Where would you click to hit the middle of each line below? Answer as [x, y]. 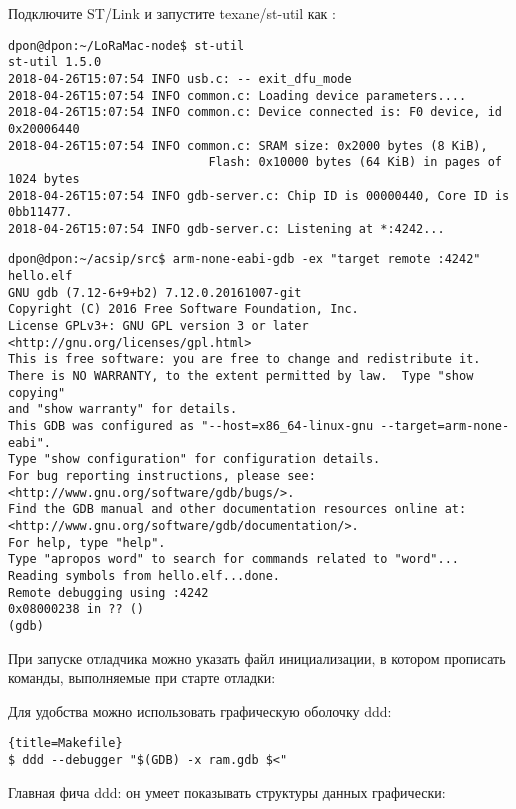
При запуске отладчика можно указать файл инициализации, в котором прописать [257, 657]
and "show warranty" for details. [123, 409]
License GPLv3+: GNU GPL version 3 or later [158, 326]
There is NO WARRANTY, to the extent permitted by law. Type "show [241, 376]
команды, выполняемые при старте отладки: [142, 677]
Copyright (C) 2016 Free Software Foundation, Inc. [183, 309]
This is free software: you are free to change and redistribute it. [244, 359]
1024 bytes [44, 178]
